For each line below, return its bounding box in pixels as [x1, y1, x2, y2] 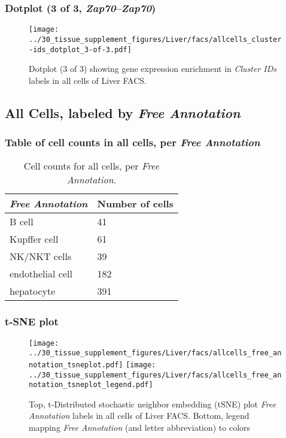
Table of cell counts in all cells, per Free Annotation [5, 135, 260, 150]
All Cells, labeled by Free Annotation [5, 103, 241, 122]
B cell [10, 215, 34, 229]
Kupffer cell [10, 232, 59, 246]
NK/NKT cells [10, 249, 72, 264]
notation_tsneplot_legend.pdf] [29, 380, 153, 389]
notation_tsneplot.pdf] [29, 360, 123, 369]
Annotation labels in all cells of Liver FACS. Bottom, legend [29, 409, 250, 422]
